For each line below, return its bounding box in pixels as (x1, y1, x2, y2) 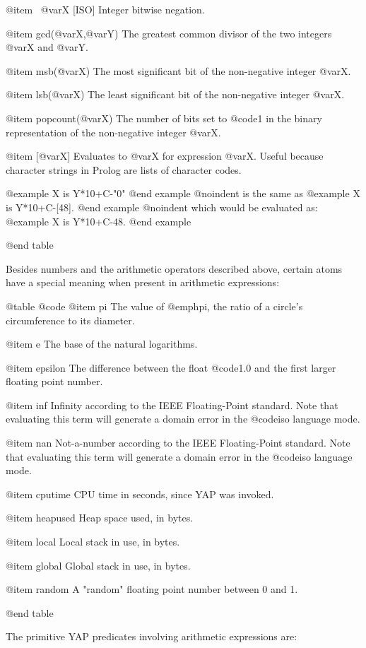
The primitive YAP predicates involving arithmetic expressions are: (6, 629, 297, 644)
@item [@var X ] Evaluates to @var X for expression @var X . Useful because (6, 148, 324, 163)
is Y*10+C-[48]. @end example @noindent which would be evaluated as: (6, 199, 318, 214)
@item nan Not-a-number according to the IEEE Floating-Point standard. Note (6, 435, 350, 450)
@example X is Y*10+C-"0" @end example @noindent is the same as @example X (6, 186, 360, 201)
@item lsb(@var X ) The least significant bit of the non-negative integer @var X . (6, 87, 345, 102)
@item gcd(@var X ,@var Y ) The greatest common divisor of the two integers (6, 25, 332, 40)
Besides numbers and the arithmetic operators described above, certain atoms (6, 261, 343, 276)
